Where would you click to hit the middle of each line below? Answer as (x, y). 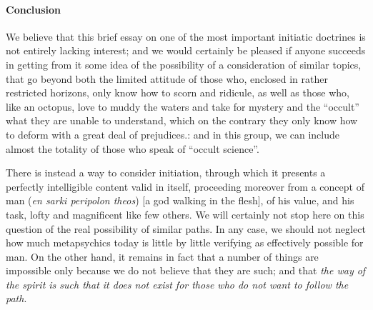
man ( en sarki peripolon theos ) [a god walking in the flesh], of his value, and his (180, 200)
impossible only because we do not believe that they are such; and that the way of (186, 270)
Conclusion (34, 9)
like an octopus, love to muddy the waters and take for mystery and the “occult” (183, 106)
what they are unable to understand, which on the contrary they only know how (182, 120)
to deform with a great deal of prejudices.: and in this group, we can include (173, 134)
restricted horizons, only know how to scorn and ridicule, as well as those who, (178, 92)
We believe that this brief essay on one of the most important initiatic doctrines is (186, 36)
